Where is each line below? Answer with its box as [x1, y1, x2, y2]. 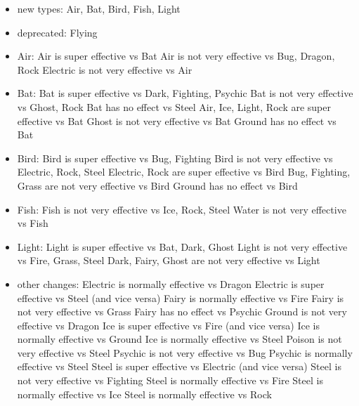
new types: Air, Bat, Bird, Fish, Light [17, 1, 181, 15]
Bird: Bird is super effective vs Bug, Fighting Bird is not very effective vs [17, 150, 333, 165]
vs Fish [17, 216, 48, 230]
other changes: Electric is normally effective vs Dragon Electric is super [17, 276, 325, 291]
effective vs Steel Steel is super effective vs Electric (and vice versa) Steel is [17, 359, 341, 374]
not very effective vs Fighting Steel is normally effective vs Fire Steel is [17, 373, 323, 388]
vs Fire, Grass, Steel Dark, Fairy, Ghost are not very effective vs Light [17, 253, 320, 268]
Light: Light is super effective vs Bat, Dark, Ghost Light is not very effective [17, 239, 348, 254]
